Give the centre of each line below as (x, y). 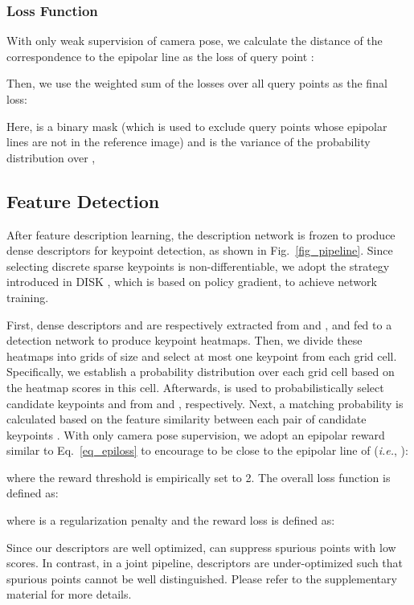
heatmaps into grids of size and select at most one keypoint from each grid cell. (202, 356)
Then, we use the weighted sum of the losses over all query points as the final (197, 83)
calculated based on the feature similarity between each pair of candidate (187, 419)
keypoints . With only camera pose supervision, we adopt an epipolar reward (196, 434)
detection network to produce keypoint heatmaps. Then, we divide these (184, 340)
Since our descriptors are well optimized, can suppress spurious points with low (201, 547)
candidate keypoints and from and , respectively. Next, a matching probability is (205, 403)
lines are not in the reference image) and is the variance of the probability (189, 142)
